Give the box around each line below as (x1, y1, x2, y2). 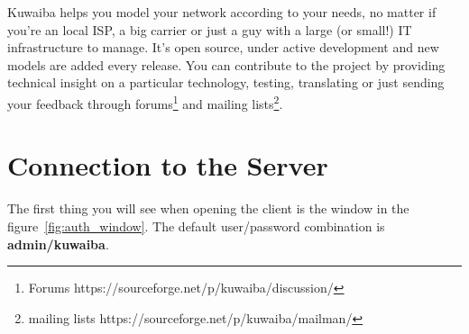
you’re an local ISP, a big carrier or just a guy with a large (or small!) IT (7, 20, 412, 39)
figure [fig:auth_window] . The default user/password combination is (7, 216, 385, 235)
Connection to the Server (7, 147, 328, 184)
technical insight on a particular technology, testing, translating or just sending (7, 73, 445, 92)
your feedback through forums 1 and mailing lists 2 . (7, 91, 283, 113)
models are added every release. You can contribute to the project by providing (7, 55, 446, 74)
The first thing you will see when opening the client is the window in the (7, 199, 409, 218)
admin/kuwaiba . (7, 234, 109, 253)
